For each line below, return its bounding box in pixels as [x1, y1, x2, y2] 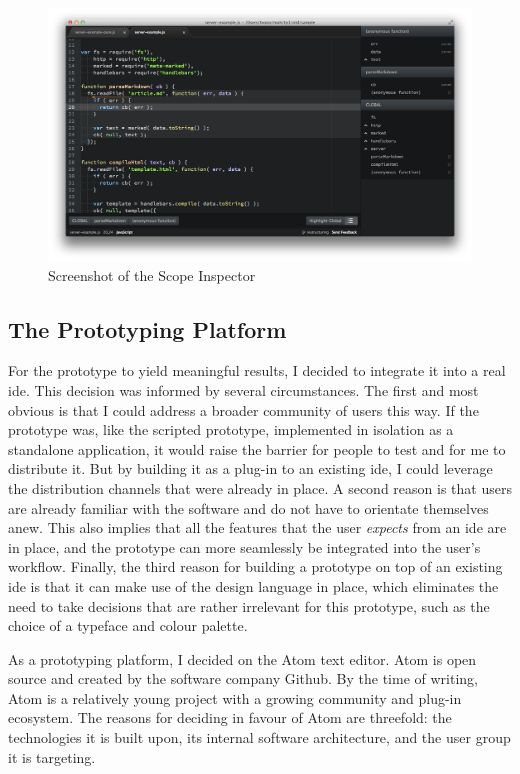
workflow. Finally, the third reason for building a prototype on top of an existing [8, 556, 503, 577]
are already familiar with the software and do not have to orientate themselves [8, 497, 489, 518]
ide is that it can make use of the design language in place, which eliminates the [8, 575, 499, 596]
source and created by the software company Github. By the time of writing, [8, 668, 478, 689]
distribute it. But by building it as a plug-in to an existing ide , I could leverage [8, 458, 493, 479]
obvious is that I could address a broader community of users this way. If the [8, 399, 479, 420]
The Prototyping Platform [8, 313, 287, 344]
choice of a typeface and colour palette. [8, 615, 248, 636]
